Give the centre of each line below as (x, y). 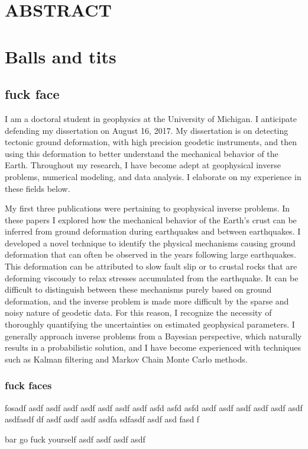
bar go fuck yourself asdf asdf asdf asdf (75, 439)
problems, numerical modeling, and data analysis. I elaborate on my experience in (153, 176)
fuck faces (28, 385)
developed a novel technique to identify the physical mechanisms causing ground (150, 243)
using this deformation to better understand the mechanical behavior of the (142, 153)
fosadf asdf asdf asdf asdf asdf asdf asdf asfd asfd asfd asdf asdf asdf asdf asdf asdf (154, 407)
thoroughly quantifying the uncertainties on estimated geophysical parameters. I (150, 324)
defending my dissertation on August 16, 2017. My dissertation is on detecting (147, 130)
